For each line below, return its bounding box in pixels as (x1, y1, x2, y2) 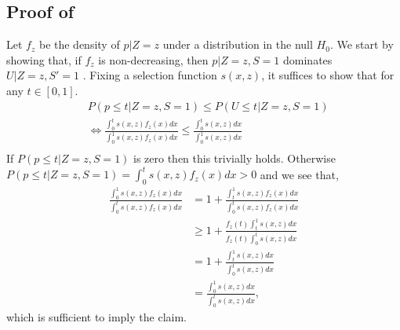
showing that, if (6, 51, 82, 68)
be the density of (38, 36, 120, 53)
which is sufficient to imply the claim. (6, 308, 187, 324)
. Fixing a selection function (82, 67, 217, 83)
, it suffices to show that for (261, 67, 395, 83)
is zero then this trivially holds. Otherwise (133, 150, 336, 167)
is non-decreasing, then (98, 51, 209, 68)
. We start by (329, 36, 394, 53)
